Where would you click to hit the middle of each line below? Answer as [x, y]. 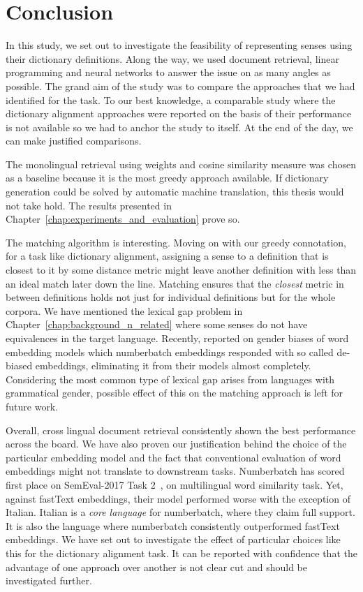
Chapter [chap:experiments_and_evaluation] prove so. [123, 219]
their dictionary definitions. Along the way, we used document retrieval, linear [172, 58]
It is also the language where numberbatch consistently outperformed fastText [173, 525]
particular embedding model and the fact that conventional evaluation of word [173, 457]
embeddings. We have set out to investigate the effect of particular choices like [173, 539]
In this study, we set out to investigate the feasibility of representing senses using [179, 45]
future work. [32, 406]
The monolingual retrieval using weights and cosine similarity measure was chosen [181, 164]
